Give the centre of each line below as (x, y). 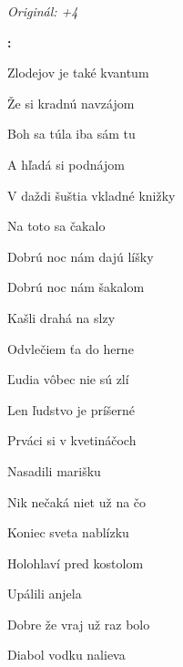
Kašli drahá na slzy (61, 317)
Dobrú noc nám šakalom (76, 287)
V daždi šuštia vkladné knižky (91, 195)
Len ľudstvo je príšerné (71, 409)
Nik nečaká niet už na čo (77, 501)
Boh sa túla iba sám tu (71, 134)
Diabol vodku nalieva (66, 655)
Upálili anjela (45, 594)
